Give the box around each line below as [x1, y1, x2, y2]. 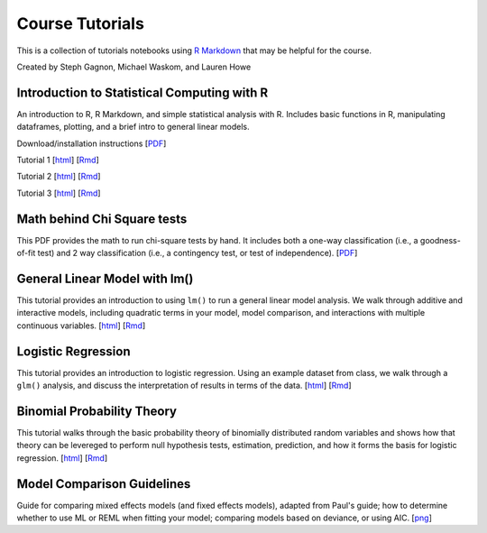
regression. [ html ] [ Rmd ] [16, 452, 108, 464]
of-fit [16, 248, 36, 259]
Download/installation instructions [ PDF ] [16, 138, 167, 149]
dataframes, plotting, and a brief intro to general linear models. [16, 122, 250, 133]
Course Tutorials [16, 14, 144, 33]
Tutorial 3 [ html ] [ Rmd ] [16, 188, 101, 198]
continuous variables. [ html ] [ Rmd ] [16, 320, 146, 331]
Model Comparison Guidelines [16, 476, 191, 492]
